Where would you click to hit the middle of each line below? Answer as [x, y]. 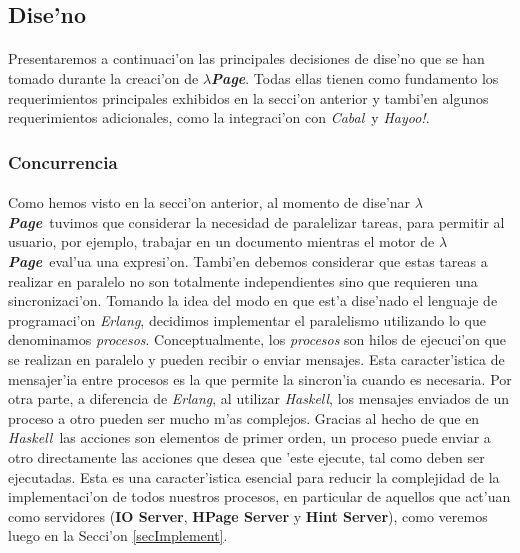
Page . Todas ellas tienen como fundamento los [355, 77]
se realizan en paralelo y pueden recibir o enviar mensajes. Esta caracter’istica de [256, 358]
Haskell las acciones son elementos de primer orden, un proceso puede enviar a [249, 437]
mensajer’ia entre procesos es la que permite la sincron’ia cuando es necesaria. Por [260, 378]
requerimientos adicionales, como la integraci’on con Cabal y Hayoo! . [219, 117]
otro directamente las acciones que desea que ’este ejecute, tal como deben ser [246, 456]
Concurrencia [63, 161]
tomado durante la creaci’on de [103, 77]
